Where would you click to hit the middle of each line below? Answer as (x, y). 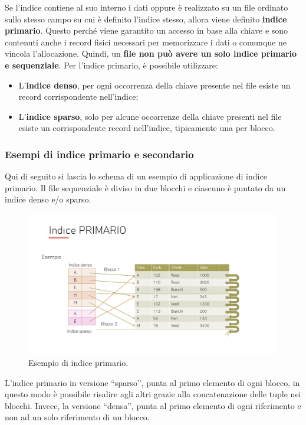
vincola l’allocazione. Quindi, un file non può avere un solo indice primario (151, 53)
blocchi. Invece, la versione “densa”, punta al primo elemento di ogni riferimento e (153, 405)
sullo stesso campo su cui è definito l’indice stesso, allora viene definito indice (146, 19)
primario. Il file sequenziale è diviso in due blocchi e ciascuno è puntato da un (145, 187)
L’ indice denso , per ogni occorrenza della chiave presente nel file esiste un (154, 85)
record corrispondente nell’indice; (78, 97)
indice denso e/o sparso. (48, 199)
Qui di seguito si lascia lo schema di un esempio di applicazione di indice (136, 176)
